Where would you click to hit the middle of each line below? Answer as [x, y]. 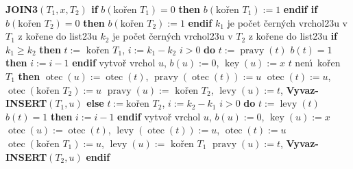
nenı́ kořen [318, 63]
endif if [301, 9]
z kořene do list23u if [293, 36]
